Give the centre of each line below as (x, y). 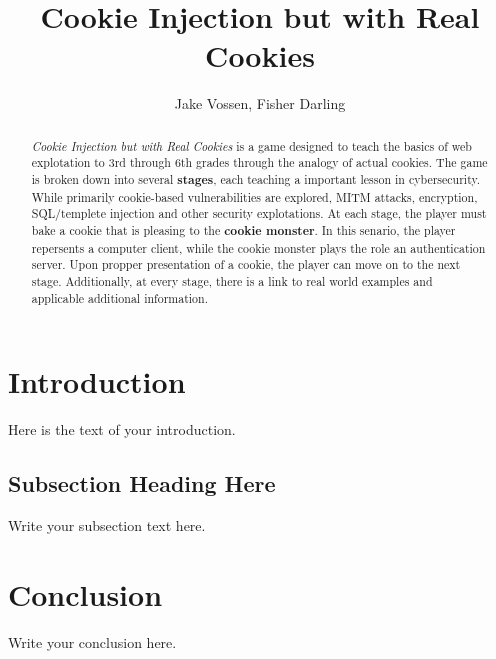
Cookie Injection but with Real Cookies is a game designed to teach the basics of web (251, 145)
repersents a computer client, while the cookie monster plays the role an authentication (258, 247)
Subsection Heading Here (142, 483)
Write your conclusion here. (92, 641)
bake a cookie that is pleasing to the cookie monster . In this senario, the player (243, 230)
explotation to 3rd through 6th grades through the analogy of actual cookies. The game (259, 162)
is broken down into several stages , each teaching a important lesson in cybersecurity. (256, 180)
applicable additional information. (119, 297)
